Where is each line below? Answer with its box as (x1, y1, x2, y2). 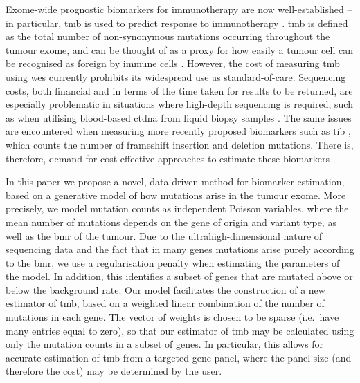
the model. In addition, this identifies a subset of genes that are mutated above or (6, 269, 353, 283)
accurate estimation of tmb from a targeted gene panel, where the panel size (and (6, 350, 352, 364)
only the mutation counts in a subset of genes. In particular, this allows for (6, 337, 324, 351)
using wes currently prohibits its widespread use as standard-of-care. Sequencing (6, 69, 346, 84)
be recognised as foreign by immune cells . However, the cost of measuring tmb (6, 56, 340, 71)
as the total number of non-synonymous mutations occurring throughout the (6, 29, 330, 44)
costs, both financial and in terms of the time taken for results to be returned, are (6, 83, 353, 97)
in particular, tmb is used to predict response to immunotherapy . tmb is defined (6, 15, 348, 30)
